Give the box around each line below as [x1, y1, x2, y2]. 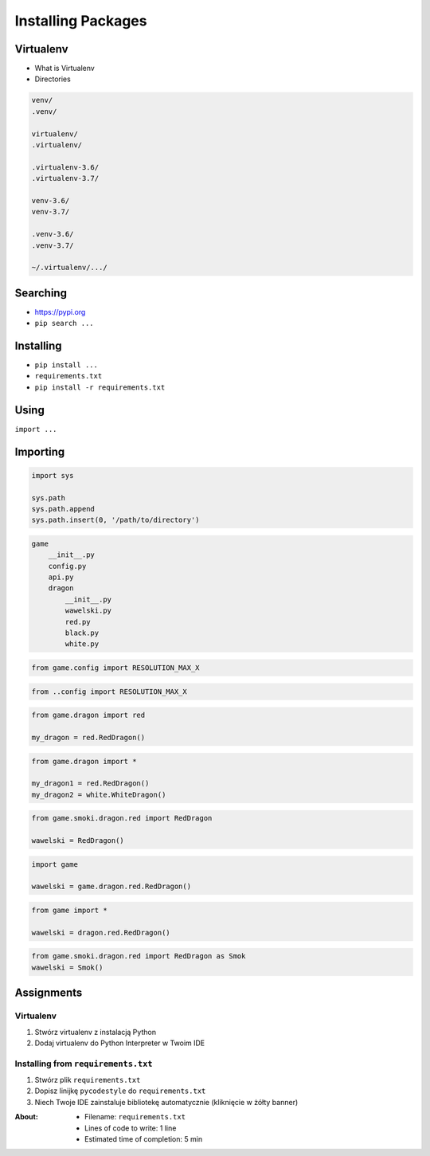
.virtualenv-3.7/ [31, 174, 100, 183]
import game [31, 860, 79, 868]
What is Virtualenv [34, 64, 95, 73]
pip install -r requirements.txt [34, 382, 166, 392]
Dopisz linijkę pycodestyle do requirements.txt [34, 1086, 206, 1095]
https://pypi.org [34, 307, 86, 316]
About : [14, 1112, 39, 1122]
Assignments [14, 986, 83, 1000]
